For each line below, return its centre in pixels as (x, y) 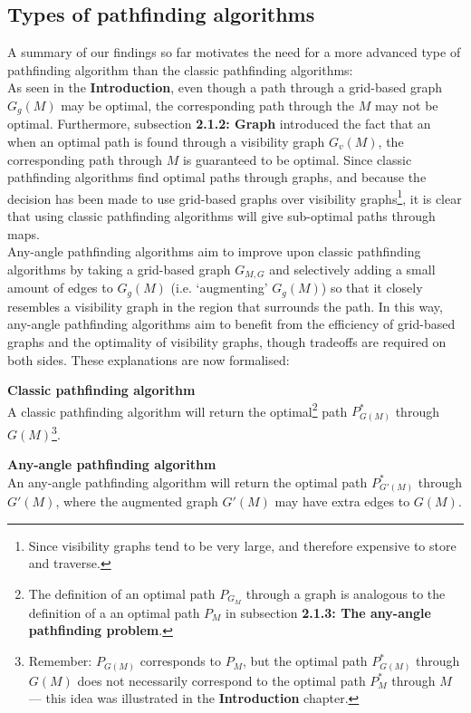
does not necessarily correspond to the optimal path (221, 680)
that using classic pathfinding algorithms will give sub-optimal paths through (221, 216)
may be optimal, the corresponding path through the (207, 105)
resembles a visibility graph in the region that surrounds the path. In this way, (225, 306)
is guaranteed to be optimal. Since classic (297, 159)
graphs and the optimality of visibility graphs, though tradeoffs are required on (227, 341)
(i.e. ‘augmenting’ (219, 288)
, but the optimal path (305, 661)
